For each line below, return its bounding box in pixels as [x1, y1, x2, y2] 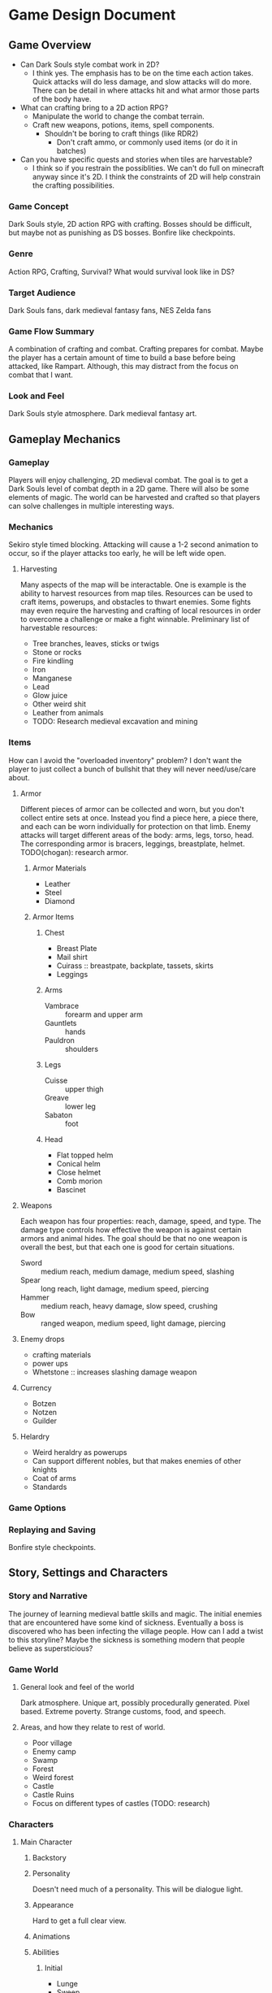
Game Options [8, 1502, 67, 1513]
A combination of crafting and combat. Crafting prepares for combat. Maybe [8, 344, 264, 354]
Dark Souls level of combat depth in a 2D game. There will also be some [8, 484, 250, 493]
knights [32, 1465, 58, 1474]
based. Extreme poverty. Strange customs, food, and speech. [19, 1706, 227, 1716]
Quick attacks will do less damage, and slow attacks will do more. [32, 77, 252, 86]
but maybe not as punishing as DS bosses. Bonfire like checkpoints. [8, 228, 235, 237]
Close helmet [56, 1167, 101, 1177]
